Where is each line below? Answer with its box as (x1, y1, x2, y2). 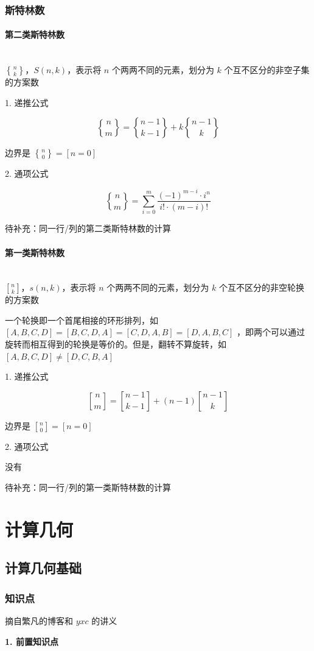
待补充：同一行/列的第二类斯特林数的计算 (5, 222, 171, 235)
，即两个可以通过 (237, 325, 305, 338)
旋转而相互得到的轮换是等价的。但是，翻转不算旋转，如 (5, 338, 226, 350)
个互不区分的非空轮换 (218, 281, 304, 294)
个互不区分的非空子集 (224, 63, 310, 76)
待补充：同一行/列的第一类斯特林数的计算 (5, 481, 171, 494)
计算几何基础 (5, 558, 82, 577)
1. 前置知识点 (5, 635, 58, 647)
